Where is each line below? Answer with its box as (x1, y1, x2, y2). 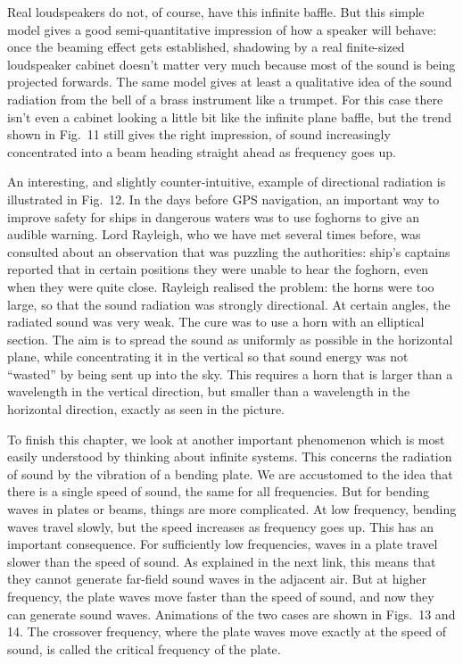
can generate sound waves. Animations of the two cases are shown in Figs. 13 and (7, 604, 456, 623)
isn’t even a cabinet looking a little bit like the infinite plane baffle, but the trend (7, 107, 451, 126)
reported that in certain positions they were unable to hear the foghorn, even (7, 260, 429, 278)
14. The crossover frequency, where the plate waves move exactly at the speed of (7, 622, 446, 641)
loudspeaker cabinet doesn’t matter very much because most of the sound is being (7, 54, 456, 73)
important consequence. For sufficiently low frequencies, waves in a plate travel (7, 535, 438, 553)
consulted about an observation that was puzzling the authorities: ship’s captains (7, 242, 451, 261)
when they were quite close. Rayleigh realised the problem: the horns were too (7, 277, 434, 295)
